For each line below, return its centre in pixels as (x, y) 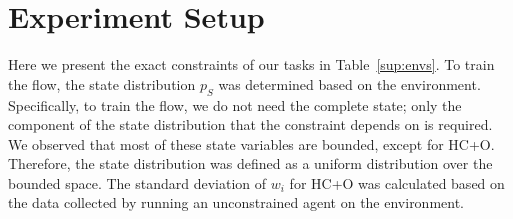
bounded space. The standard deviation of (137, 182)
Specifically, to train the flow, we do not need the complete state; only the (235, 104)
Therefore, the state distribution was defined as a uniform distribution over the (250, 163)
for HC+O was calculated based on (397, 182)
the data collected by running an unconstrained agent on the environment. (236, 202)
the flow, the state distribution (102, 83)
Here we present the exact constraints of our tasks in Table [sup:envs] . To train (251, 64)
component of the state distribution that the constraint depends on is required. (250, 124)
